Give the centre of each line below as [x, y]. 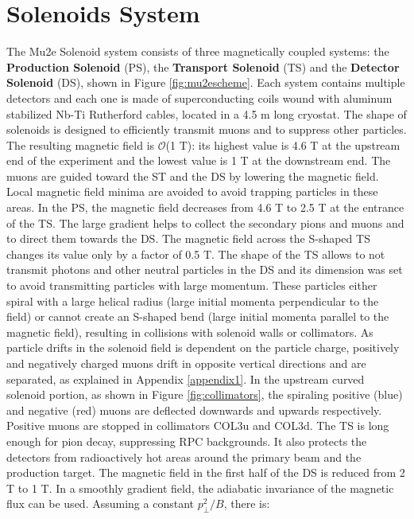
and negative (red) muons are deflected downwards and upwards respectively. [194, 410]
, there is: [247, 503]
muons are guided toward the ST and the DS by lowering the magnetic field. [193, 176]
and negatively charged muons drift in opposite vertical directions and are [186, 363]
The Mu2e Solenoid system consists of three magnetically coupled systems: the [198, 51]
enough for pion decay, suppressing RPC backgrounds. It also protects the [187, 441]
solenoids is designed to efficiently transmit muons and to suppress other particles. [207, 129]
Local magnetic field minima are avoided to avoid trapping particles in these [192, 191]
